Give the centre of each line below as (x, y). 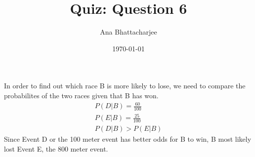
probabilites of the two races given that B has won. (81, 95)
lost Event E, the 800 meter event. (56, 148)
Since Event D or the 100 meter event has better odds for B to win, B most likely (128, 139)
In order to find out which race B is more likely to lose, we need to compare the (125, 86)
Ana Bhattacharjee (128, 32)
